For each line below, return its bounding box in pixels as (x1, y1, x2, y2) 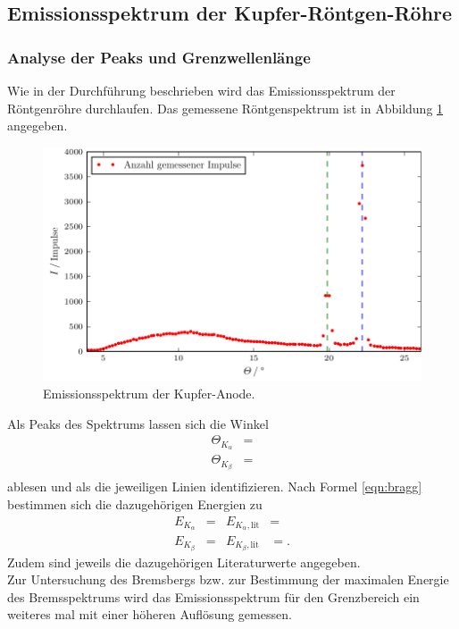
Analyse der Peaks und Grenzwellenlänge (7, 46, 311, 68)
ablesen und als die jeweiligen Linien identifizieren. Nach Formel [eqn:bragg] (7, 477, 422, 496)
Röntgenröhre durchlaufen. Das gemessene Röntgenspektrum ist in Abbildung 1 (7, 98, 444, 117)
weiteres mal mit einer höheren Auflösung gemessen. (7, 605, 292, 624)
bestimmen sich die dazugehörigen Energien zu (7, 495, 263, 514)
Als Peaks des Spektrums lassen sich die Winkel (7, 414, 269, 432)
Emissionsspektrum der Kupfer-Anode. (43, 384, 255, 403)
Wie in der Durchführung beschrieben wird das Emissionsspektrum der (7, 81, 396, 99)
